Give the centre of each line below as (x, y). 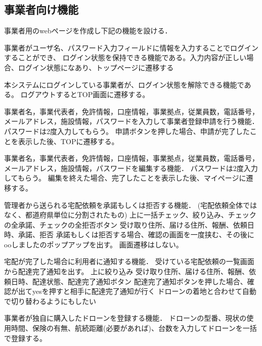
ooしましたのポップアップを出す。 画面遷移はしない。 (94, 244)
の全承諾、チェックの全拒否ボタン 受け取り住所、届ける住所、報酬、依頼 (126, 224)
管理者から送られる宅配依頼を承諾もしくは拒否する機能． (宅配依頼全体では (131, 205)
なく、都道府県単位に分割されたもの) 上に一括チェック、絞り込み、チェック (130, 215)
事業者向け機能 (41, 9)
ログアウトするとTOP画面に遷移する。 (85, 94)
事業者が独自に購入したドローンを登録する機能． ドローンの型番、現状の (125, 318)
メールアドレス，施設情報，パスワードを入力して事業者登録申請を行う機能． (132, 121)
